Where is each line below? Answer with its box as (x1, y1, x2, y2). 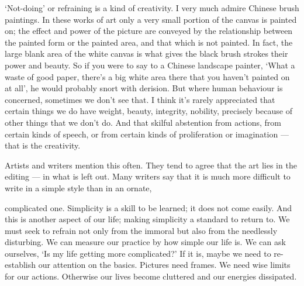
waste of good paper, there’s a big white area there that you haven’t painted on (5, 70, 290, 82)
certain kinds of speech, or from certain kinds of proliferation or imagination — (5, 128, 289, 140)
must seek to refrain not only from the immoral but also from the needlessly (5, 224, 278, 236)
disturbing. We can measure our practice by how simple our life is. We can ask (5, 236, 286, 248)
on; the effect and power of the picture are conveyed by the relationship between (5, 25, 293, 37)
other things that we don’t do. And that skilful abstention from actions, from (5, 116, 281, 128)
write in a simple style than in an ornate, (5, 181, 152, 194)
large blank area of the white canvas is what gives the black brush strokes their (5, 47, 288, 60)
